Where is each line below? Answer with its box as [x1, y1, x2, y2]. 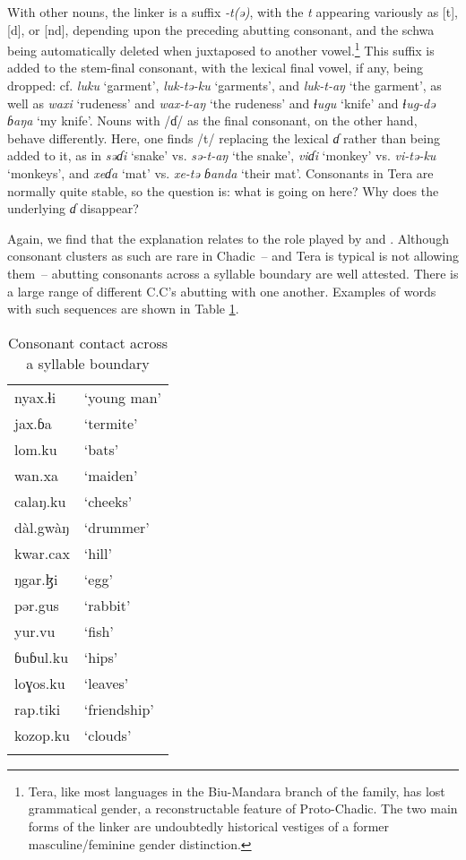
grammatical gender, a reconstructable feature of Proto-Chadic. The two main [28, 799, 458, 818]
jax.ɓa [14, 412, 52, 434]
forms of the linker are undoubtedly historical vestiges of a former [28, 816, 390, 835]
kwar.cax [14, 542, 70, 563]
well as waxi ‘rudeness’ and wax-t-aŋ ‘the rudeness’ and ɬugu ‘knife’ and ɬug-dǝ [7, 93, 436, 112]
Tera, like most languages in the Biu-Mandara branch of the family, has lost [28, 781, 445, 800]
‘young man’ [83, 386, 162, 408]
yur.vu [14, 620, 56, 641]
